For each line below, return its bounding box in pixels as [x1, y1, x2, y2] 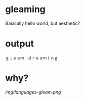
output [5, 38, 34, 49]
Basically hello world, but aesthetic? [5, 20, 80, 26]
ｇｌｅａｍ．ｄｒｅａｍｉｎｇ [5, 56, 58, 61]
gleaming [5, 4, 46, 15]
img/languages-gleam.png [5, 89, 61, 95]
